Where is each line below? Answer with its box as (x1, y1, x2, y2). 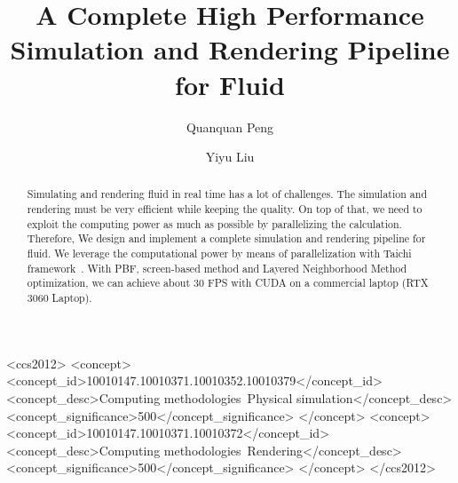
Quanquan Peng (186, 117, 274, 136)
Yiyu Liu (205, 147, 255, 166)
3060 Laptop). (27, 290, 92, 305)
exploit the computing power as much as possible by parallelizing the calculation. (27, 216, 402, 231)
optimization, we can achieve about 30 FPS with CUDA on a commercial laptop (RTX (27, 275, 429, 290)
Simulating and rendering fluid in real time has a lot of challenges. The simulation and (27, 186, 427, 202)
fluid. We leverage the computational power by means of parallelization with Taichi (27, 246, 412, 261)
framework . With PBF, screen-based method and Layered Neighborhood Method (27, 260, 407, 275)
